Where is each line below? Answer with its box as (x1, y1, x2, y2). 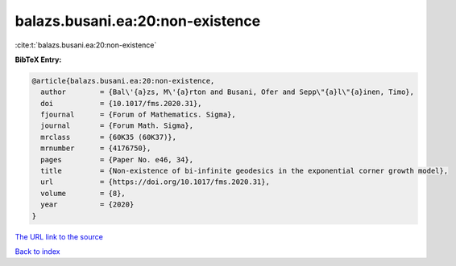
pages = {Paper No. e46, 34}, (40, 155, 193, 164)
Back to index (15, 246, 60, 256)
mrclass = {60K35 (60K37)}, (40, 133, 177, 141)
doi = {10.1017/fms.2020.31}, (40, 99, 202, 108)
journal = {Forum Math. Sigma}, (40, 121, 193, 130)
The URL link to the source (15, 231, 104, 241)
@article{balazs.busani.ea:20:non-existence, (31, 76, 215, 85)
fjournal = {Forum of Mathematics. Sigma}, (40, 110, 237, 120)
